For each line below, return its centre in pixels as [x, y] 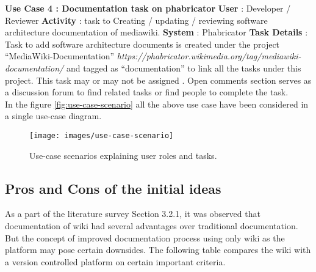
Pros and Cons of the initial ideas [113, 188]
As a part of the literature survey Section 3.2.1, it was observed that [133, 214]
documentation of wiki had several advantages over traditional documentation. [152, 225]
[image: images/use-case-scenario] [102, 135]
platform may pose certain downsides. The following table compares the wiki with [158, 250]
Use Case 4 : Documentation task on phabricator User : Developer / [148, 8]
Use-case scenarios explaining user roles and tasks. [123, 155]
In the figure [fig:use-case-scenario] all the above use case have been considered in [157, 104]
